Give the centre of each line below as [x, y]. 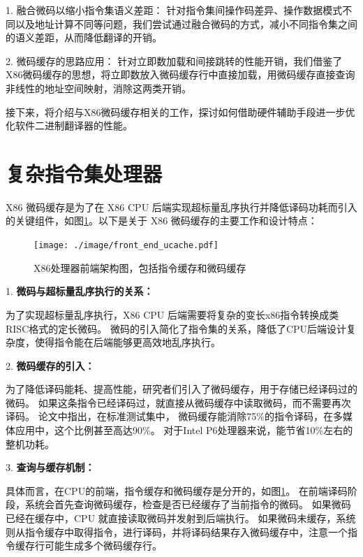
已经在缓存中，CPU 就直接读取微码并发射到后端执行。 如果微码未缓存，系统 [181, 518]
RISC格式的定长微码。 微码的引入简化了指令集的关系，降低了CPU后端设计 [176, 328]
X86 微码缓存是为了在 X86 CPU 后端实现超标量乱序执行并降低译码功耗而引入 [181, 207]
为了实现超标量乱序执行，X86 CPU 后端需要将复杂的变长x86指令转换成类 [172, 314]
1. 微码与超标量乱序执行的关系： [80, 291]
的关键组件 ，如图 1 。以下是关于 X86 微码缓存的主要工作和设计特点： [162, 220]
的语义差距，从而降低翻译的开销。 [84, 37]
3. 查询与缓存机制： [50, 467]
